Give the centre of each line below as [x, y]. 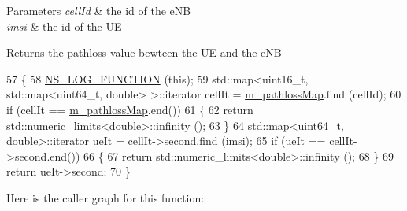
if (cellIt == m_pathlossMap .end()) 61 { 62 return [130, 109]
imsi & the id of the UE [64, 26]
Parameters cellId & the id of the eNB [99, 10]
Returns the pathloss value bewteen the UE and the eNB [144, 52]
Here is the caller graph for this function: [105, 197]
